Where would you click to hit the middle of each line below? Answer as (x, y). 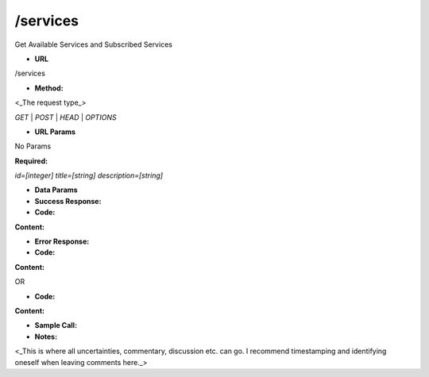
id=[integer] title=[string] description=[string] (89, 175)
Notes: (46, 337)
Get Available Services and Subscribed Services (93, 44)
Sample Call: (56, 325)
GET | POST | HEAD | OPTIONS (66, 117)
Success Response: (68, 201)
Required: (31, 161)
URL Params (55, 132)
